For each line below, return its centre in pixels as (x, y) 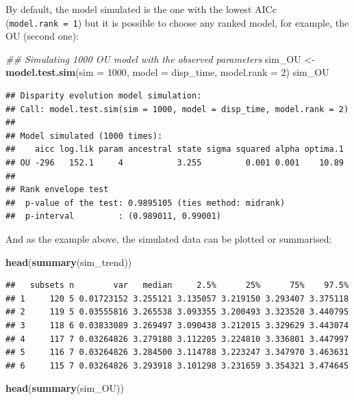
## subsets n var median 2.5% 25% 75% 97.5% (177, 285)
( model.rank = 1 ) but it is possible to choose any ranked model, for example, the (177, 22)
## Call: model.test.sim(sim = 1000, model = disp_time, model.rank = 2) (177, 109)
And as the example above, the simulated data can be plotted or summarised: (169, 238)
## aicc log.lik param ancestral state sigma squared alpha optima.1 (175, 149)
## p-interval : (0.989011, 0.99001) (113, 216)
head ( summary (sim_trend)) (69, 262)
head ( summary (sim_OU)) (65, 388)
